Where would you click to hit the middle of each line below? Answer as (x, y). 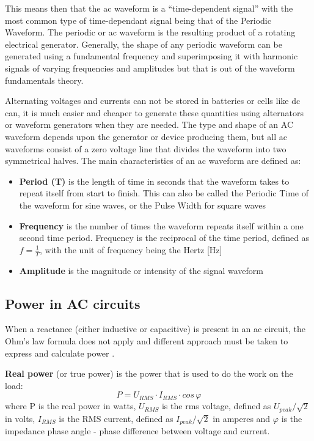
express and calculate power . (60, 353)
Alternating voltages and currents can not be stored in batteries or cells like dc (153, 101)
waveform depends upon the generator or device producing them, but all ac (146, 136)
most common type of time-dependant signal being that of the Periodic (138, 20)
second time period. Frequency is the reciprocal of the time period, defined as (164, 238)
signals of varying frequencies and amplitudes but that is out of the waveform (150, 68)
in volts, (20, 418)
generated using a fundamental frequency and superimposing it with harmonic (152, 56)
